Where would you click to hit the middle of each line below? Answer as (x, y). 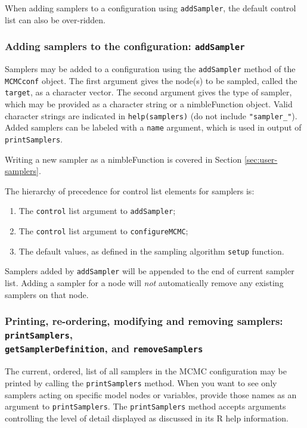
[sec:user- (261, 159)
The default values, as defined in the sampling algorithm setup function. (151, 251)
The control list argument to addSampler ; (97, 211)
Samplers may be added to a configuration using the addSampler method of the (150, 69)
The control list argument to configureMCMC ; (103, 231)
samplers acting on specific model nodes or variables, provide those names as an (151, 394)
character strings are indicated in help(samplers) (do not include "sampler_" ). (151, 115)
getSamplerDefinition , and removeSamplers (104, 348)
